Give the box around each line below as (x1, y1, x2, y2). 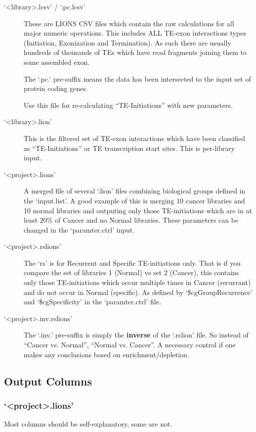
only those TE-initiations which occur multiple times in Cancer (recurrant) (24, 277, 251, 288)
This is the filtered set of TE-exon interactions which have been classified (24, 133, 245, 143)
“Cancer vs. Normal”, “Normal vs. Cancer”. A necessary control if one (24, 339, 236, 350)
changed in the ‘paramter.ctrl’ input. (24, 224, 135, 235)
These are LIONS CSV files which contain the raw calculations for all (24, 18, 234, 28)
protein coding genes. (24, 83, 88, 94)
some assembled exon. (24, 56, 90, 67)
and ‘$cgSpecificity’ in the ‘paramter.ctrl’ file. (24, 296, 161, 307)
